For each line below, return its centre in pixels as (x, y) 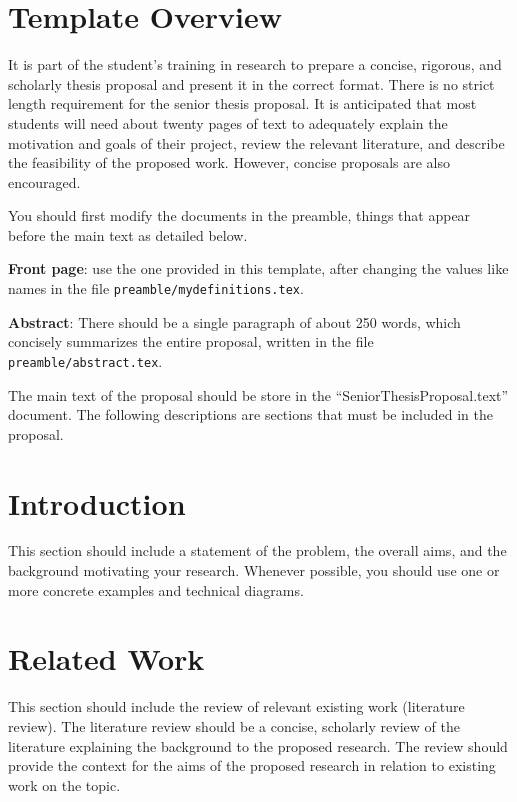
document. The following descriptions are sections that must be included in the (251, 414)
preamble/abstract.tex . (85, 360)
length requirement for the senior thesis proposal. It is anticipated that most (242, 103)
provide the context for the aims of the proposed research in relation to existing (252, 765)
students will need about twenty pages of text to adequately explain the (228, 122)
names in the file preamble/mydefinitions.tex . (156, 288)
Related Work (106, 658)
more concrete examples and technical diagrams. (156, 589)
